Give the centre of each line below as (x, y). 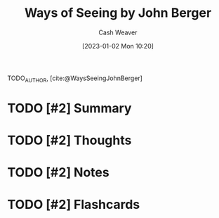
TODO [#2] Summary (69, 108)
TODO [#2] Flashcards (74, 205)
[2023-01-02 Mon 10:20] (118, 46)
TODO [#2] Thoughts (69, 140)
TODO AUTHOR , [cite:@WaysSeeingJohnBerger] (75, 79)
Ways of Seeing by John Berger (118, 13)
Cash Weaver (118, 32)
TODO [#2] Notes (59, 173)
